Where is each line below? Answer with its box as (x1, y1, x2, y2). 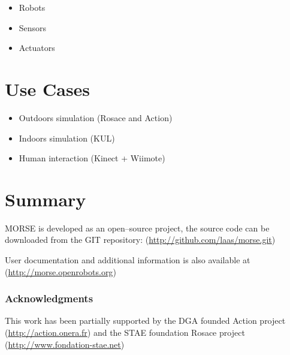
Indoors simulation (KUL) (19, 131, 115, 144)
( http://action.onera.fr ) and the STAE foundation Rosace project (5, 326, 245, 338)
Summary (5, 186, 86, 211)
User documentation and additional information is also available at (5, 254, 250, 266)
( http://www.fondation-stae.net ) (5, 338, 125, 350)
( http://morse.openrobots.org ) (5, 265, 116, 278)
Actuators (19, 41, 55, 54)
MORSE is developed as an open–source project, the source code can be (5, 221, 270, 234)
